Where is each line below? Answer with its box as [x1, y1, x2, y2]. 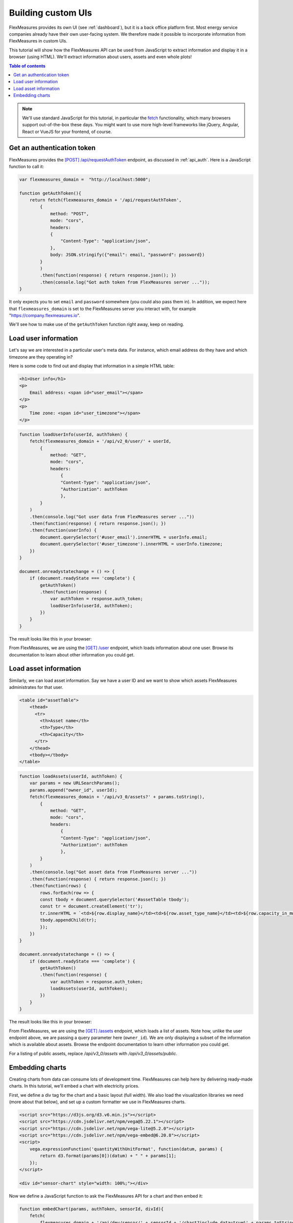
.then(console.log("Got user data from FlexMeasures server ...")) [29, 514, 195, 520]
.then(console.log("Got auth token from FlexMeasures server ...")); [40, 279, 210, 285]
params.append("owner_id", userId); [29, 787, 117, 793]
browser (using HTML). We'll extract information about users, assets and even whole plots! [9, 54, 192, 60]
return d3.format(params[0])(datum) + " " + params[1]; [40, 1153, 177, 1159]
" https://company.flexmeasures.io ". [9, 312, 81, 318]
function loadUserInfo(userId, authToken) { [19, 431, 128, 437]
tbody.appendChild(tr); [40, 917, 97, 923]
